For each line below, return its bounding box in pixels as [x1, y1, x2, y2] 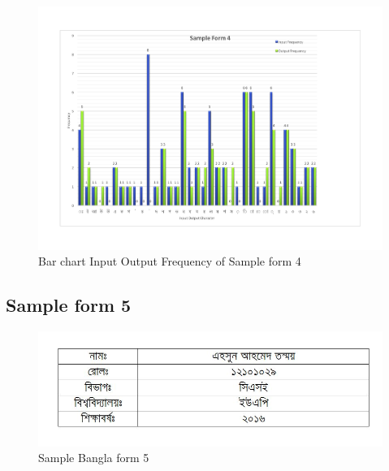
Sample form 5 [6, 292, 132, 318]
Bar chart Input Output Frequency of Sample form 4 [38, 253, 301, 270]
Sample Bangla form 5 [38, 449, 149, 466]
